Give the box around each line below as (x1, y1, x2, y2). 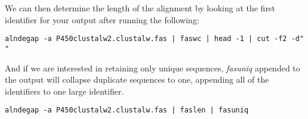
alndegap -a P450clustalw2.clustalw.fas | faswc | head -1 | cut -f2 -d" (5, 35, 304, 43)
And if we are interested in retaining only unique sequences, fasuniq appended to (5, 61, 300, 74)
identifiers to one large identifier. (5, 84, 124, 97)
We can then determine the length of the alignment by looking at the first (5, 2, 275, 14)
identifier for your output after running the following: (5, 13, 199, 26)
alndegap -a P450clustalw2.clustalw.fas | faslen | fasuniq (5, 106, 249, 115)
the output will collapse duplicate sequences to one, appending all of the (5, 73, 269, 86)
